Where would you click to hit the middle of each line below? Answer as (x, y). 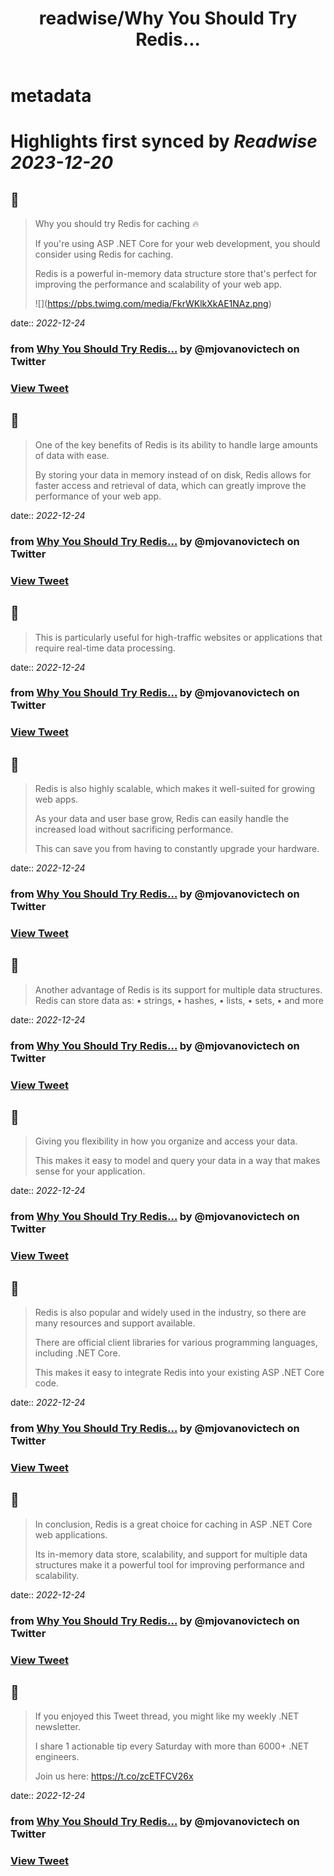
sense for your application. (90, 1171)
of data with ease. (72, 455)
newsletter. (57, 1727)
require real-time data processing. (105, 648)
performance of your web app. (98, 496)
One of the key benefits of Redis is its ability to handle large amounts (176, 444)
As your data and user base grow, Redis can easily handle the (162, 819)
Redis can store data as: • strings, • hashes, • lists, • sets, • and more (179, 1000)
